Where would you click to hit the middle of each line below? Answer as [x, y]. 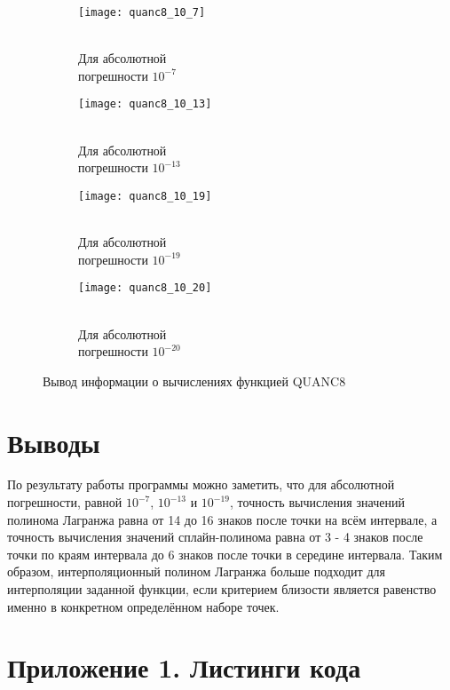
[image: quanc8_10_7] [142, 12]
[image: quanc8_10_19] [145, 196]
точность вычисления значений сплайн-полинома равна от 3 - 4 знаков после [215, 537]
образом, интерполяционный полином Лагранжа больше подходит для [196, 571]
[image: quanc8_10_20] [145, 288]
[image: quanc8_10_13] [145, 104]
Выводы [54, 442]
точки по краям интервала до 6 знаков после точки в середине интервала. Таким [225, 554]
